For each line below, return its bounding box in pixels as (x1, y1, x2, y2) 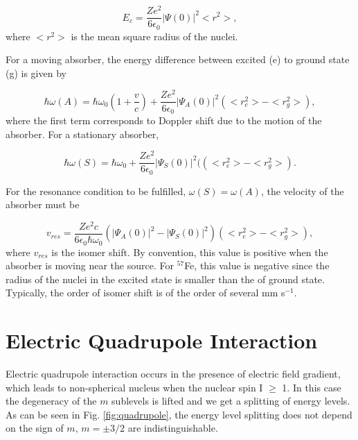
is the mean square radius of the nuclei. (71, 28, 238, 43)
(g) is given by (6, 65, 66, 80)
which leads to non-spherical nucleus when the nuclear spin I (6, 380, 263, 394)
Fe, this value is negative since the (184, 258, 330, 273)
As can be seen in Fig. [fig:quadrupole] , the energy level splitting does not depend (6, 407, 352, 421)
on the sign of (6, 421, 64, 435)
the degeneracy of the (6, 394, 97, 408)
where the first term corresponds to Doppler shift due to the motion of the (6, 112, 322, 127)
